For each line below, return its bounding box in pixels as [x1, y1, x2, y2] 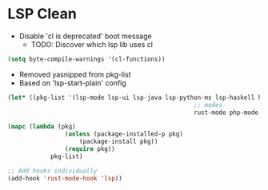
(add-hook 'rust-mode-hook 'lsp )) [7, 174, 123, 182]
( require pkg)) [64, 145, 115, 153]
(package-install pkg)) [78, 137, 158, 146]
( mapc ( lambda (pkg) [7, 123, 77, 131]
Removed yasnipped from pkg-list [18, 69, 131, 79]
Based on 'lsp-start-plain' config [18, 77, 127, 88]
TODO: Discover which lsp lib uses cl [30, 39, 154, 49]
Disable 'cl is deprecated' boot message [18, 31, 153, 41]
